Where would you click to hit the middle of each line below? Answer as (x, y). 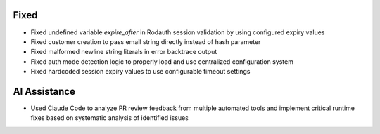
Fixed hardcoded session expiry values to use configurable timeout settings (140, 72)
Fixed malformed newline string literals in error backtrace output (124, 52)
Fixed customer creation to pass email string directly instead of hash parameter (146, 41)
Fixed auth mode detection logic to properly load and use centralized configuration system (162, 61)
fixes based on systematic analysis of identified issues (110, 118)
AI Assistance (44, 91)
